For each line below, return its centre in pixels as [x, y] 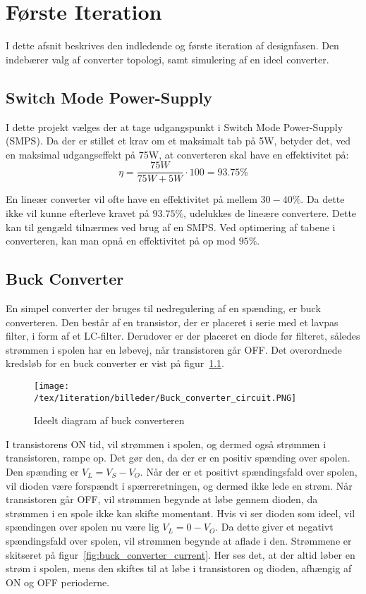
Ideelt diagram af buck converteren [109, 420]
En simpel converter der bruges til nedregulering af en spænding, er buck [163, 308]
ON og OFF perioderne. [58, 582]
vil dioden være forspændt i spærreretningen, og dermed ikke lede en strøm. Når [179, 485]
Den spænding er [42, 471]
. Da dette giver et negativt [274, 527]
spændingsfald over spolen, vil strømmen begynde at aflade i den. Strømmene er [179, 540]
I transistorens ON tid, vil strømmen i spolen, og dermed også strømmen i [166, 444]
